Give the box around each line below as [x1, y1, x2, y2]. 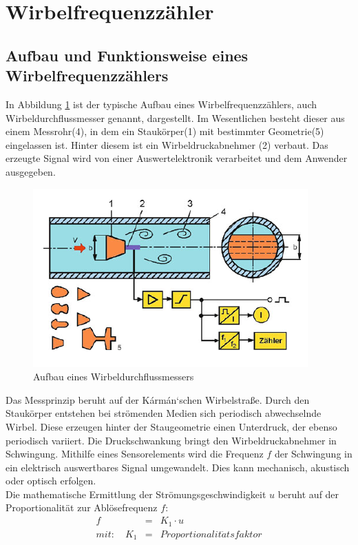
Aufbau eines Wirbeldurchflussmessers [33, 369, 194, 384]
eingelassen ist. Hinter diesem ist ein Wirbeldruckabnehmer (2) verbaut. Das [6, 137, 328, 152]
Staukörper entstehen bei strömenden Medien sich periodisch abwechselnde [6, 406, 322, 420]
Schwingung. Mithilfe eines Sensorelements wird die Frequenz [6, 446, 264, 461]
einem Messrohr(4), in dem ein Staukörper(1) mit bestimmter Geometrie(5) [6, 124, 324, 138]
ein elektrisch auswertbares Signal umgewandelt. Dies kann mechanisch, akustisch [6, 460, 350, 474]
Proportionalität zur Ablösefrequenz [6, 500, 158, 515]
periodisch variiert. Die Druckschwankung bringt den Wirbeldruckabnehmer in [6, 433, 337, 447]
